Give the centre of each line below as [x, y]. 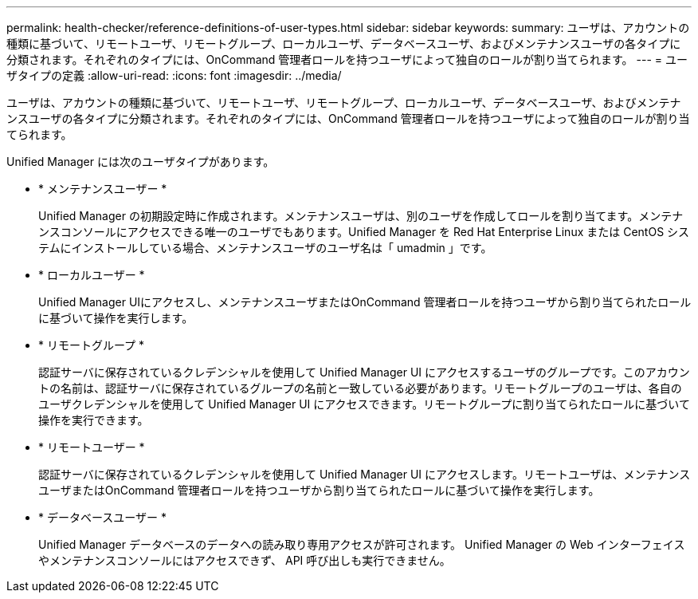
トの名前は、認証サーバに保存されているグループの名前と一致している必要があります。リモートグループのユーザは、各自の [360, 388]
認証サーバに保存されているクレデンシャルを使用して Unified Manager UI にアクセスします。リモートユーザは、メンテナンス [365, 474]
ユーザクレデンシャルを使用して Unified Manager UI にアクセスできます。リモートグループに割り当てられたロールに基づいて [364, 404]
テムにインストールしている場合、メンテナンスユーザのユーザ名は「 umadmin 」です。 [265, 248]
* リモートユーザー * [92, 447]
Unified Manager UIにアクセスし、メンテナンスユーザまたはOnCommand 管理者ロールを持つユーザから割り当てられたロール [365, 302]
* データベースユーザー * [102, 517]
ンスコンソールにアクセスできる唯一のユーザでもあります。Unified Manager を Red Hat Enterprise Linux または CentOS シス [364, 232]
